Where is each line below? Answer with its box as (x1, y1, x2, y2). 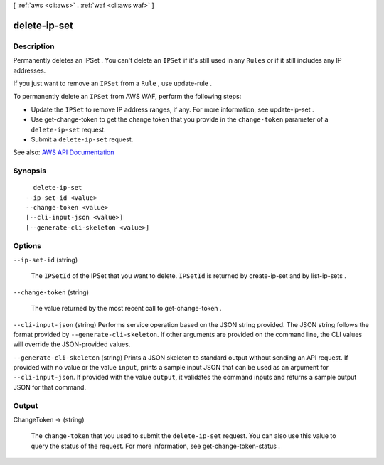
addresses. (13, 66, 46, 75)
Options (13, 240, 42, 250)
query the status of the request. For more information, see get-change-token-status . (31, 442, 281, 450)
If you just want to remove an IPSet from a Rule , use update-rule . (13, 79, 213, 87)
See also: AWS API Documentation (13, 148, 114, 156)
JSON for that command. (13, 383, 87, 391)
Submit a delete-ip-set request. (31, 135, 134, 144)
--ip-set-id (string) (13, 255, 78, 264)
